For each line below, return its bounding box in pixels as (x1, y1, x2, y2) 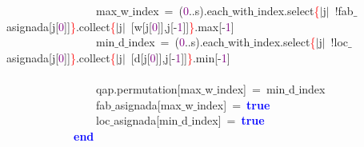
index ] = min (217, 80, 286, 97)
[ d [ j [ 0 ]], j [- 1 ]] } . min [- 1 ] (130, 49, 230, 66)
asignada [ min (114, 112, 178, 129)
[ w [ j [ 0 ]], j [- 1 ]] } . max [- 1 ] (130, 18, 234, 34)
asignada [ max (114, 96, 182, 113)
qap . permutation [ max (95, 80, 202, 97)
